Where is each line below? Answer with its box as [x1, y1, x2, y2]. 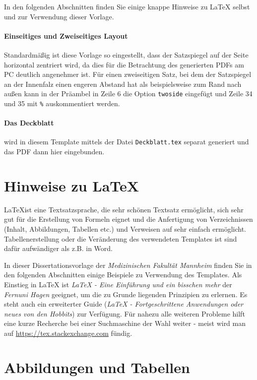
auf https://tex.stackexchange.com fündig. [4, 327, 132, 338]
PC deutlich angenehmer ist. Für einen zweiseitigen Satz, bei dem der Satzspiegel [4, 69, 252, 79]
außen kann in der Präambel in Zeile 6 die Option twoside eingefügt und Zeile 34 [4, 88, 253, 99]
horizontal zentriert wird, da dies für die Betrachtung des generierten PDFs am [4, 59, 244, 69]
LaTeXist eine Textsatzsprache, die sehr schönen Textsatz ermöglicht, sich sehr [4, 204, 244, 214]
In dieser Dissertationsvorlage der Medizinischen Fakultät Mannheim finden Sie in [4, 259, 252, 270]
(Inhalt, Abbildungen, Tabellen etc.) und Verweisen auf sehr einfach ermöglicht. [4, 224, 246, 234]
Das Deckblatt [4, 118, 54, 128]
